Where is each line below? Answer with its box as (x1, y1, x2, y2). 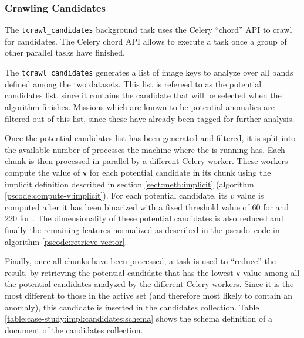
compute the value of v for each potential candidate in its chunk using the (5, 166, 271, 178)
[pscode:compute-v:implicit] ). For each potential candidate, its (5, 189, 228, 202)
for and (263, 200, 289, 213)
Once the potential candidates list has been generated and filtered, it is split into (5, 132, 296, 144)
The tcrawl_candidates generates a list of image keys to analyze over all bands (5, 66, 293, 78)
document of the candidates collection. (5, 323, 143, 336)
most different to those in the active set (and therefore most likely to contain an (5, 289, 292, 301)
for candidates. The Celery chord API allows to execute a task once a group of (5, 35, 287, 47)
